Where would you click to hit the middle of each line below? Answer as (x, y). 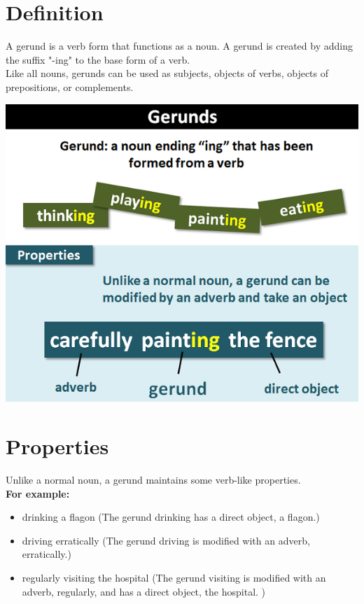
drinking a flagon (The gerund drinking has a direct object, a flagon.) (171, 517)
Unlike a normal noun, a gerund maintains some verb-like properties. (153, 480)
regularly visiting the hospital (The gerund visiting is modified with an (174, 578)
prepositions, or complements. (70, 86)
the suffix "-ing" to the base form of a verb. (98, 59)
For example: (38, 493)
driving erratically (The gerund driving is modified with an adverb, (166, 540)
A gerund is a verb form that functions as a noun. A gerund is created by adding (179, 46)
